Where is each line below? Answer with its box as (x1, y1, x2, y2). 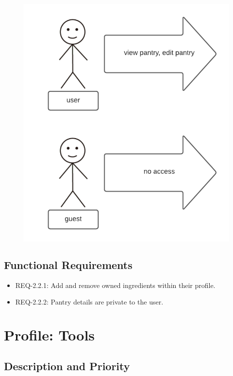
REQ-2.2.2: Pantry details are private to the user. (15, 296, 164, 306)
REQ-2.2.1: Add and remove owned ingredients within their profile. (15, 280, 216, 290)
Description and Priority (4, 358, 130, 373)
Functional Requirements (4, 257, 133, 272)
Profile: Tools (4, 325, 95, 345)
